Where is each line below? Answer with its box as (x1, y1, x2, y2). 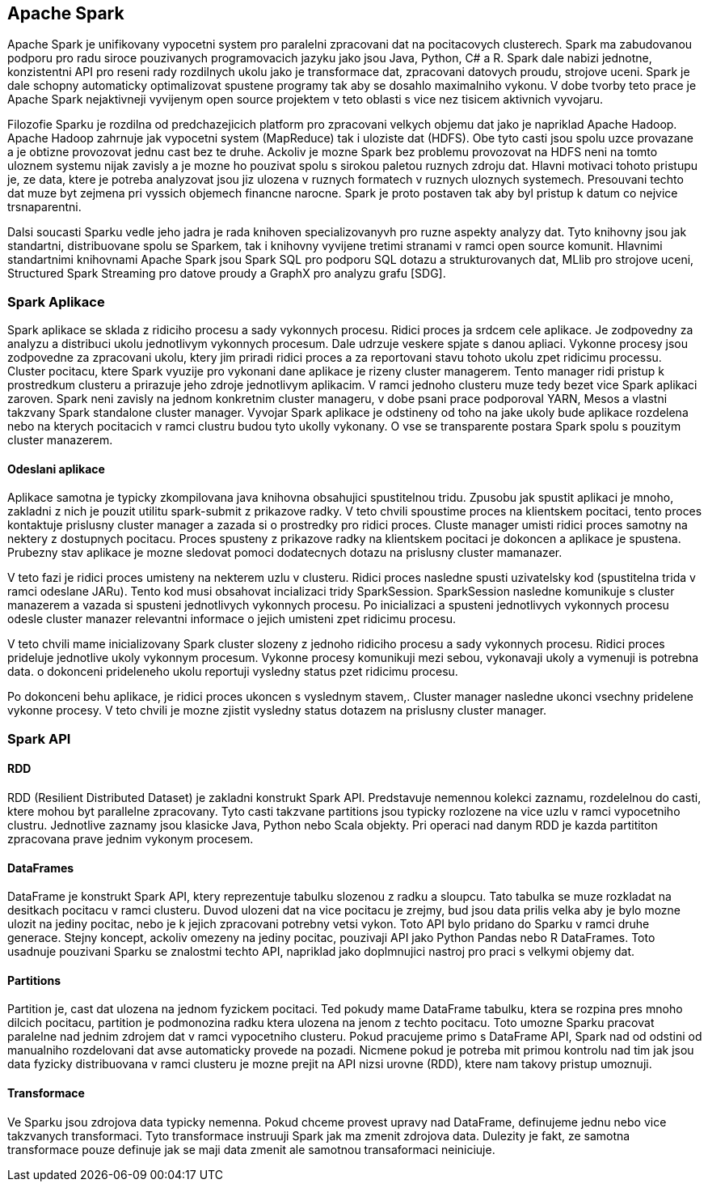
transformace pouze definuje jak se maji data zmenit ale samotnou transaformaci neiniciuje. (7, 1142, 495, 1156)
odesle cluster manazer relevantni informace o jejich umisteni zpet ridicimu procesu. (7, 612, 457, 626)
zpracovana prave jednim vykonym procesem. (7, 831, 254, 846)
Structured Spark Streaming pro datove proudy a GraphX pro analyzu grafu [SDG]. (7, 266, 446, 281)
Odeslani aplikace (7, 461, 105, 476)
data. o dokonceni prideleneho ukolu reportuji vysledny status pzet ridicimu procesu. (7, 664, 458, 679)
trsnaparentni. (7, 200, 82, 214)
